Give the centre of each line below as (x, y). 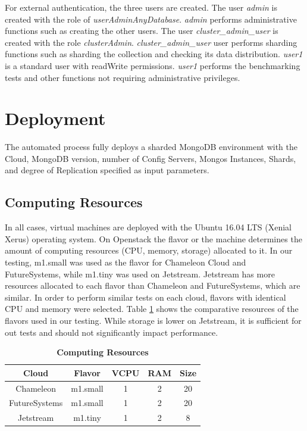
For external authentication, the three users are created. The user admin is (141, 7)
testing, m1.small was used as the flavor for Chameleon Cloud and (126, 262)
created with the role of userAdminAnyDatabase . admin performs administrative (151, 19)
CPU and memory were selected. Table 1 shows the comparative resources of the (152, 309)
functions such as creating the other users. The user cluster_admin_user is (142, 31)
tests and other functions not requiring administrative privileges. (123, 77)
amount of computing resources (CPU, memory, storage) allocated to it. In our (149, 250)
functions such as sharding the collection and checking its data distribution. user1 (154, 54)
